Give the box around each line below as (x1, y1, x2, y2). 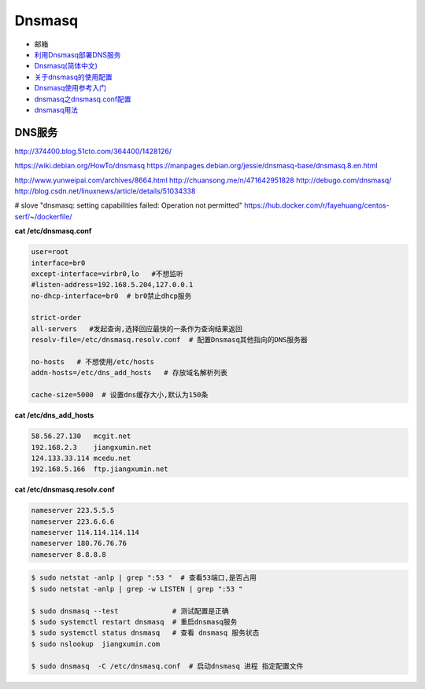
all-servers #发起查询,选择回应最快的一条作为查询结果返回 (31, 324, 243, 333)
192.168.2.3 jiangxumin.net (31, 443, 153, 451)
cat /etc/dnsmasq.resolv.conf (14, 485, 115, 495)
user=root (31, 248, 69, 256)
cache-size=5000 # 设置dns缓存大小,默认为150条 (31, 390, 209, 400)
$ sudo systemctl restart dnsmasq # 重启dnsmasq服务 (31, 617, 238, 627)
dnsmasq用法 (34, 105, 79, 114)
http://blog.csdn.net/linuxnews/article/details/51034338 (14, 186, 196, 196)
